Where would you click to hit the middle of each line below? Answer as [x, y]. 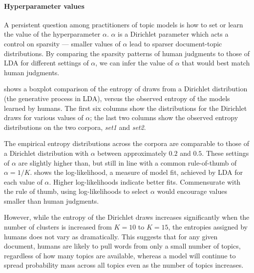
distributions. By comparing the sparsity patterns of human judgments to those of [127, 53]
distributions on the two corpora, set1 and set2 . [75, 127]
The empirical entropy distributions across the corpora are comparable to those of [127, 143]
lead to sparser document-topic [176, 43]
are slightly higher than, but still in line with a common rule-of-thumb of [127, 162]
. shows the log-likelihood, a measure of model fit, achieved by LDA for [136, 172]
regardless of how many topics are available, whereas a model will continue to [120, 255]
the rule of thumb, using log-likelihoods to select [76, 191]
